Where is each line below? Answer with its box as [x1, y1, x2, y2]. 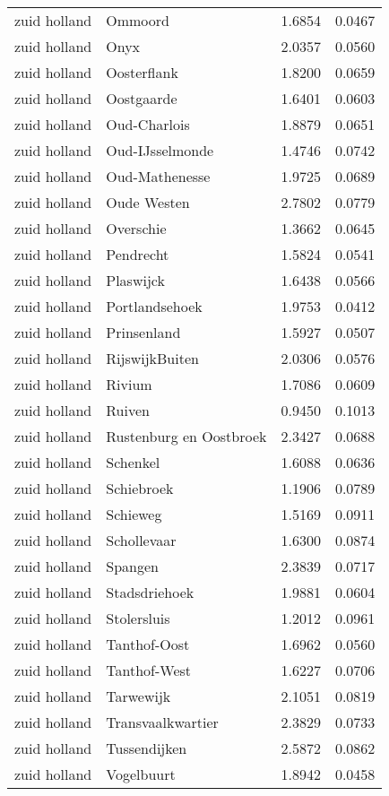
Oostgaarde [106, 88, 177, 108]
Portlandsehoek [106, 296, 203, 316]
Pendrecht [106, 244, 169, 264]
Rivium [106, 374, 152, 394]
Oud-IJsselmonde [106, 140, 214, 160]
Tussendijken [106, 738, 187, 758]
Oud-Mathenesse [106, 166, 211, 186]
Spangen [106, 556, 159, 576]
